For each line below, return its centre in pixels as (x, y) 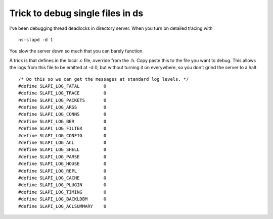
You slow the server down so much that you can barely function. (77, 51)
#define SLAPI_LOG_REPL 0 (62, 171)
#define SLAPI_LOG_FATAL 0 (62, 86)
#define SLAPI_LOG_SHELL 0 (62, 150)
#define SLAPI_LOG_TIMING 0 (62, 192)
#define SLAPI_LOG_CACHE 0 (62, 178)
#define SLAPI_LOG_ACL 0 (62, 143)
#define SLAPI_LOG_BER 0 (62, 121)
